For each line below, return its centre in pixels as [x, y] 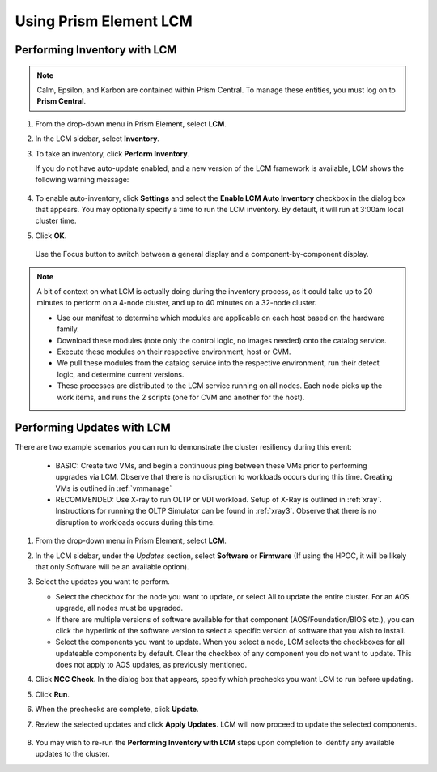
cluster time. [56, 221]
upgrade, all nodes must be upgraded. [119, 608]
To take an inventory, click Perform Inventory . [112, 153]
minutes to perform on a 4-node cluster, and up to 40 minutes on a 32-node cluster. [177, 303]
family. [68, 329]
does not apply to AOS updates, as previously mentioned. [151, 665]
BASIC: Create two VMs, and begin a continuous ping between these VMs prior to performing [211, 465]
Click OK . [51, 236]
